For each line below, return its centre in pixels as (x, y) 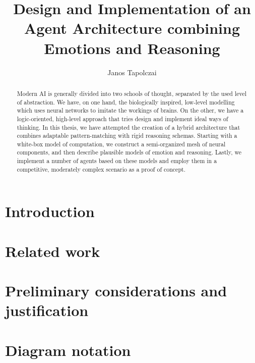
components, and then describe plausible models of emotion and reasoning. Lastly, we (129, 152)
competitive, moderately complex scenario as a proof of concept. (101, 169)
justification (47, 310)
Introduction (50, 211)
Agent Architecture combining (132, 28)
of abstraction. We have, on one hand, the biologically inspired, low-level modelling (126, 102)
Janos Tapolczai (132, 72)
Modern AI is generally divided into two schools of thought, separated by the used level (132, 93)
